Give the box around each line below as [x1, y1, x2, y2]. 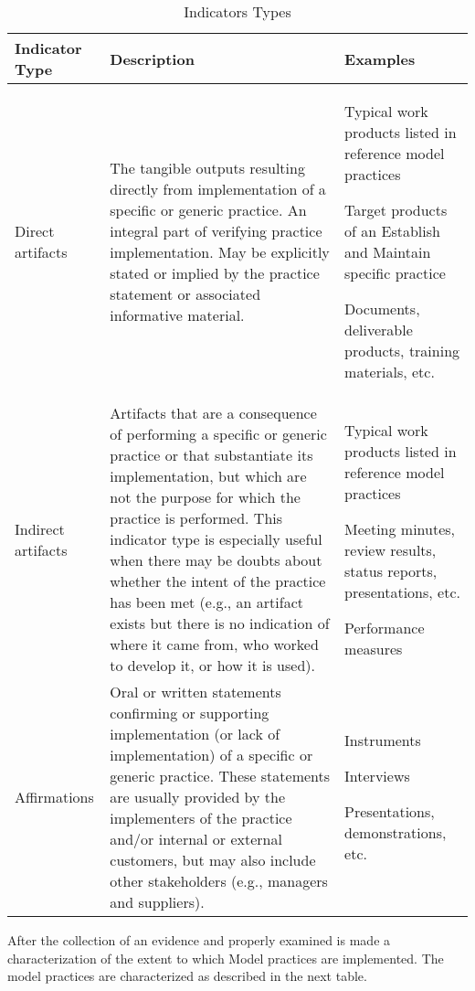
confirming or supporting [110, 702, 269, 723]
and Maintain [344, 241, 431, 262]
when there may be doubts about [110, 549, 322, 570]
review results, [344, 538, 437, 560]
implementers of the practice [110, 807, 292, 828]
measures [344, 637, 403, 659]
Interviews [344, 765, 410, 786]
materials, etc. [344, 361, 435, 382]
